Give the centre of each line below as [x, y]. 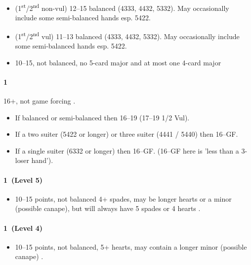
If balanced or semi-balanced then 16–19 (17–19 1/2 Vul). [102, 117]
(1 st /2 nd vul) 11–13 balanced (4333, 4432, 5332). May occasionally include [127, 35]
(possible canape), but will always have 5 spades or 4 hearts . [108, 208]
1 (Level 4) [23, 228]
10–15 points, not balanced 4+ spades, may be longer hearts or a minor [123, 198]
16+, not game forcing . [40, 101]
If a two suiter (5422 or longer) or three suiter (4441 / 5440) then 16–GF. [126, 134]
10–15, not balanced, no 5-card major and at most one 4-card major [118, 62]
